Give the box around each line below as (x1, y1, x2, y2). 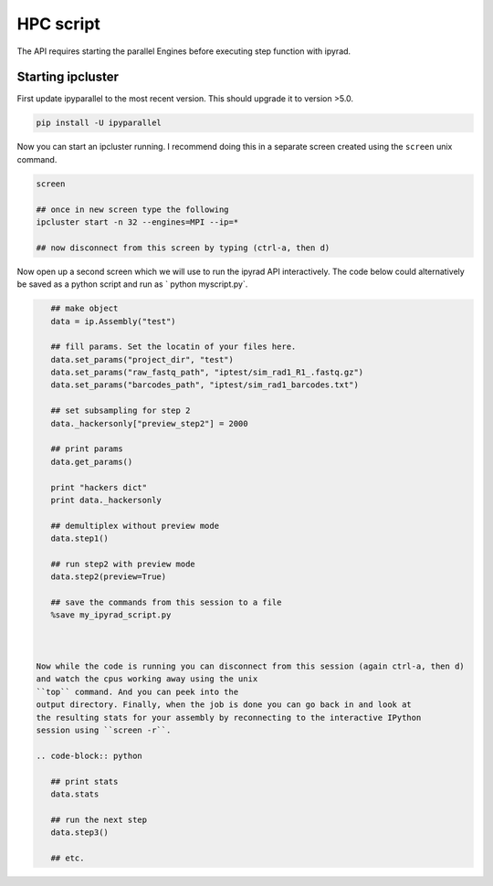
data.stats (50, 788, 100, 799)
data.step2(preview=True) (50, 572, 167, 582)
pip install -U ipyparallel (36, 118, 162, 128)
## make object (50, 303, 119, 314)
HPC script (16, 14, 100, 34)
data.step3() (50, 828, 110, 838)
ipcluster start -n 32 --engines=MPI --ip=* (36, 216, 239, 227)
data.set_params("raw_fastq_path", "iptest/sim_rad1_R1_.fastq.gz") (50, 367, 364, 378)
